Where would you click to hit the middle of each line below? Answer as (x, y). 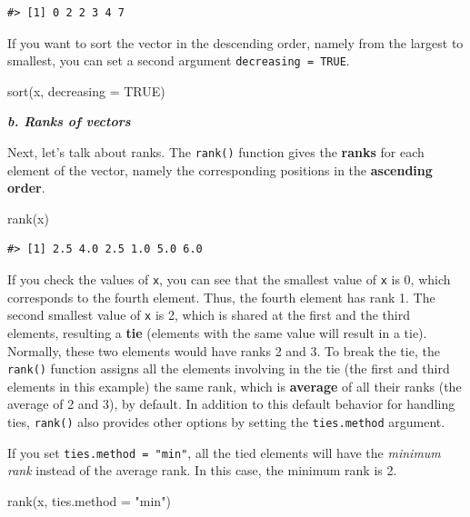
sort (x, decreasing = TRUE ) (86, 90)
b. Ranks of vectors (69, 121)
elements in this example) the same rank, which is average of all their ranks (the (235, 386)
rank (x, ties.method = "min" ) (89, 500)
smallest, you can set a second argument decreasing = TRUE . (179, 60)
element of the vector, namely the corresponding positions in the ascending (220, 169)
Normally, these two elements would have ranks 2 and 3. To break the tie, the (224, 350)
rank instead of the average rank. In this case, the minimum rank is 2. (202, 470)
